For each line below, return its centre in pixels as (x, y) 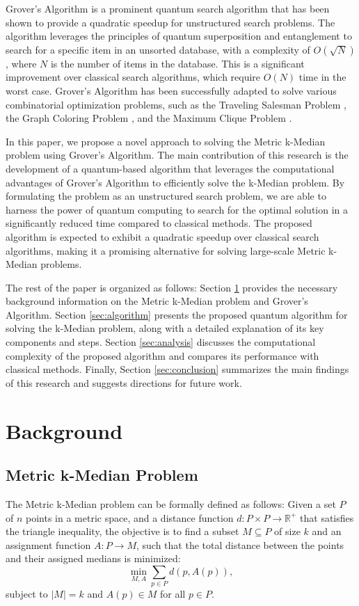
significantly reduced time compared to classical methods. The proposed (159, 223)
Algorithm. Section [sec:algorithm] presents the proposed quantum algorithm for (177, 314)
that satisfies (327, 517)
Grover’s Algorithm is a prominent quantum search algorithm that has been (168, 8)
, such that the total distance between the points (240, 544)
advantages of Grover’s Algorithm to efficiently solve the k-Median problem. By (175, 182)
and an (327, 531)
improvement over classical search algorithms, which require (133, 77)
